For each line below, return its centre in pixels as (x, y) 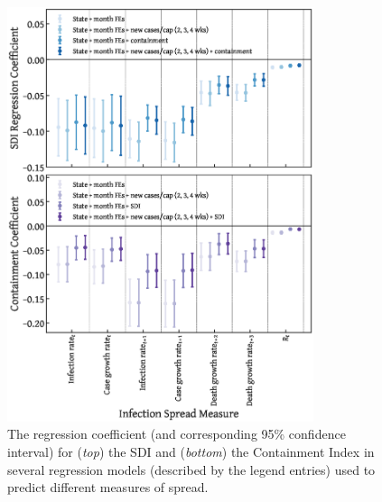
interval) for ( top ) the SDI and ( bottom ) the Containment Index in (191, 451)
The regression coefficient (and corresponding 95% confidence (177, 434)
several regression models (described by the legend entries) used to (191, 469)
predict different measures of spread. (108, 487)
